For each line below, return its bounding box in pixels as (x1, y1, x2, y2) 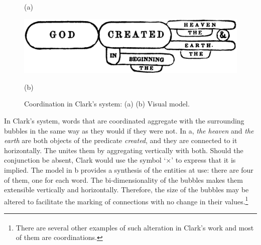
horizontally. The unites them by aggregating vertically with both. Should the (4, 145, 243, 155)
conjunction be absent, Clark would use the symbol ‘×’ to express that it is (4, 155, 236, 165)
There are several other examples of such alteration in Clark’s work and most (16, 222, 254, 232)
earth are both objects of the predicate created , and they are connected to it (4, 135, 237, 146)
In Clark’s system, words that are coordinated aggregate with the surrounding (4, 115, 244, 126)
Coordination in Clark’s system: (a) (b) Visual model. (24, 98, 190, 109)
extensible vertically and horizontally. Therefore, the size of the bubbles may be (4, 184, 249, 195)
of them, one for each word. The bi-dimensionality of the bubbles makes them (4, 174, 243, 185)
